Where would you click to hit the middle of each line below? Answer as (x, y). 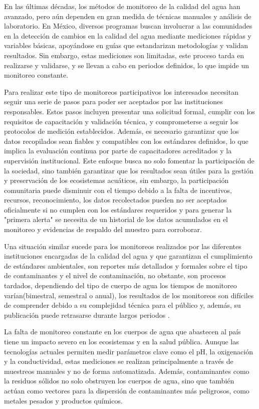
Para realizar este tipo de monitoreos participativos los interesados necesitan (121, 91)
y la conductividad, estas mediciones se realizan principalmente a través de (119, 361)
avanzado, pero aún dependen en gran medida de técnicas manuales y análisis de (128, 16)
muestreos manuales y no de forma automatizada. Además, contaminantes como (127, 371)
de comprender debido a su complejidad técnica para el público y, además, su (122, 305)
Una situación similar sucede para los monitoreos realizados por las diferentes (123, 246)
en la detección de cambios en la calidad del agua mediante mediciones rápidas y (128, 35)
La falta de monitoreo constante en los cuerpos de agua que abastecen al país (122, 332)
